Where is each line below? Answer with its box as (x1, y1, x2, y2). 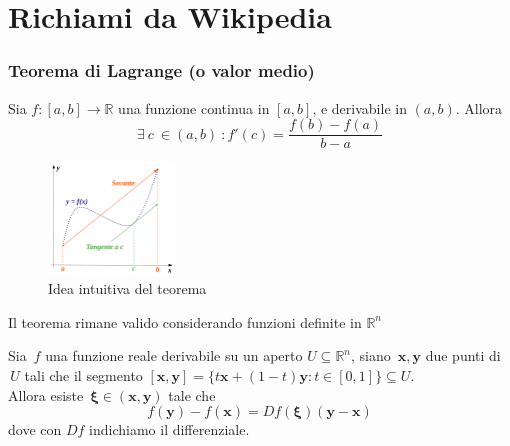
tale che (168, 384, 216, 405)
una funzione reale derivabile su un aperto (45, 345, 303, 366)
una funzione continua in (118, 97, 270, 118)
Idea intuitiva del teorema (48, 278, 207, 299)
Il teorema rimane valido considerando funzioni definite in (8, 311, 362, 332)
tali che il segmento (24, 364, 143, 385)
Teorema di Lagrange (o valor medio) (8, 58, 315, 83)
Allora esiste (8, 384, 84, 405)
